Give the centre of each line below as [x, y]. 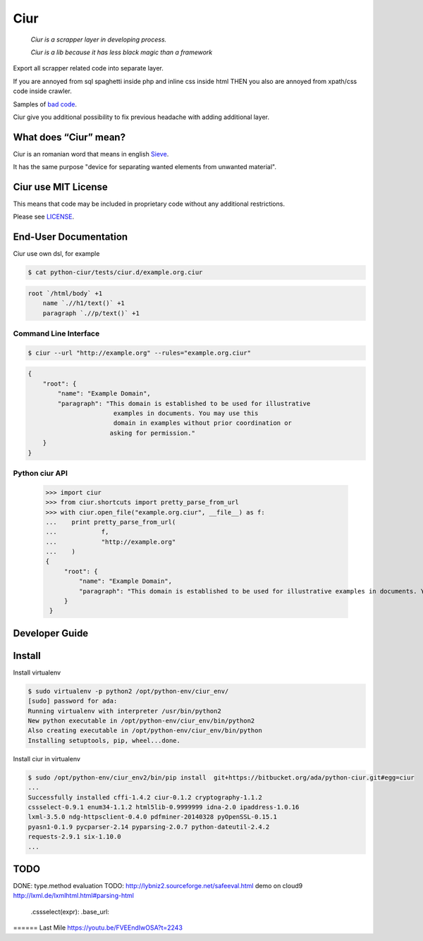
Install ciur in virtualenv [47, 758]
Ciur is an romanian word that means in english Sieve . [91, 154]
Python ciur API [41, 473]
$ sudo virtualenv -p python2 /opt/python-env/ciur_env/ [128, 691]
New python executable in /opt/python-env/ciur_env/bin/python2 [141, 721]
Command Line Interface [56, 333]
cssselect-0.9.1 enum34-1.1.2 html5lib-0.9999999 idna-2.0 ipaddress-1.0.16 [164, 807]
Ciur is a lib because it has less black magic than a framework [122, 52]
